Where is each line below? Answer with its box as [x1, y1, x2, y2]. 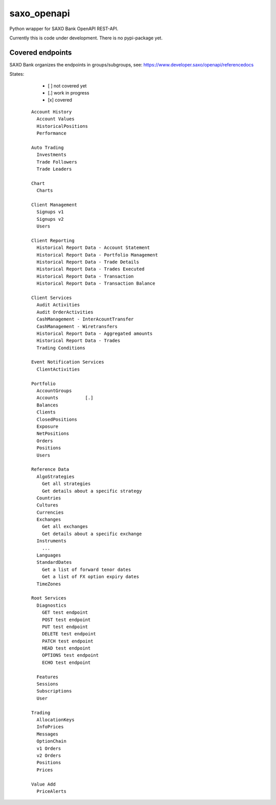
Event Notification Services [31, 359, 104, 365]
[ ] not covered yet [48, 82, 87, 89]
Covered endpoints [9, 48, 72, 57]
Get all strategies [41, 481, 91, 487]
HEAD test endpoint [41, 646, 91, 651]
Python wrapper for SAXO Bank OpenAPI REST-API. [9, 26, 119, 32]
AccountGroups [36, 388, 72, 394]
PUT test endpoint [41, 624, 88, 630]
